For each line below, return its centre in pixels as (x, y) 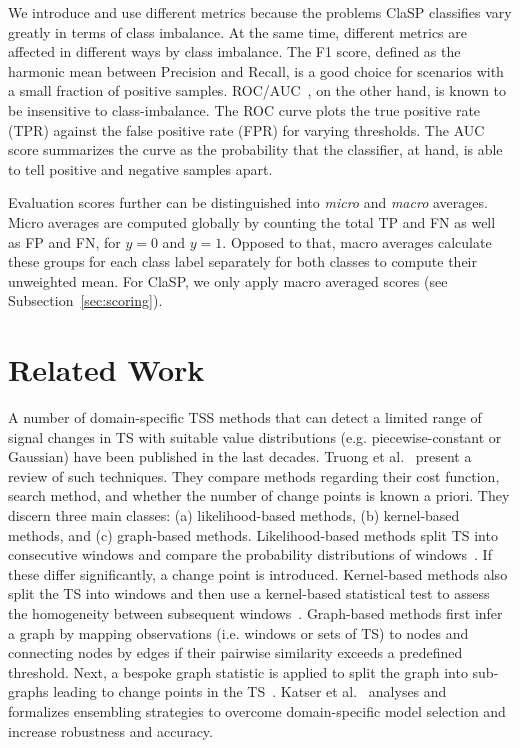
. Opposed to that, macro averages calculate (357, 241)
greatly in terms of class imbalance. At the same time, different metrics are (237, 31)
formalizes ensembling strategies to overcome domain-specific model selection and (257, 710)
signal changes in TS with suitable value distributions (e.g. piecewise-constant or (255, 436)
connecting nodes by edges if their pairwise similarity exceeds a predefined (235, 652)
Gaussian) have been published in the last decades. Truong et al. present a (240, 456)
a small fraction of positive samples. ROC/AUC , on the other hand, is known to (257, 90)
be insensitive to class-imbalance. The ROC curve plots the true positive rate (244, 109)
